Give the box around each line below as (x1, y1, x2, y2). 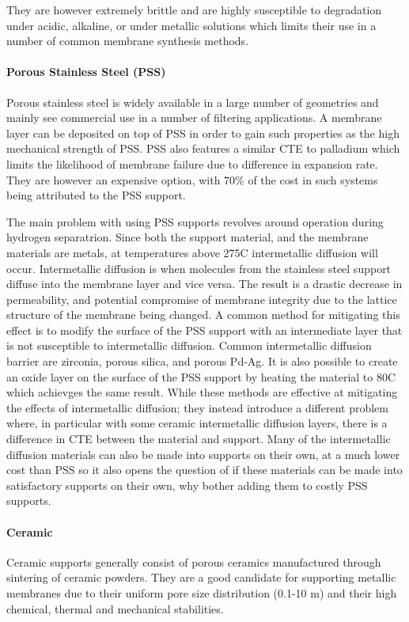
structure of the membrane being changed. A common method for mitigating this (6, 306, 400, 323)
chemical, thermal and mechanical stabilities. (6, 600, 224, 616)
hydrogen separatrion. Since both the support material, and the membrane (6, 229, 369, 245)
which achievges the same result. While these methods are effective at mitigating (6, 384, 398, 400)
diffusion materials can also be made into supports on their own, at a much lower (6, 446, 400, 462)
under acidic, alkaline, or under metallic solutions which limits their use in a (6, 17, 377, 33)
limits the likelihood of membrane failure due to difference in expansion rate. (6, 155, 378, 172)
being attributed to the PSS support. (6, 187, 186, 203)
